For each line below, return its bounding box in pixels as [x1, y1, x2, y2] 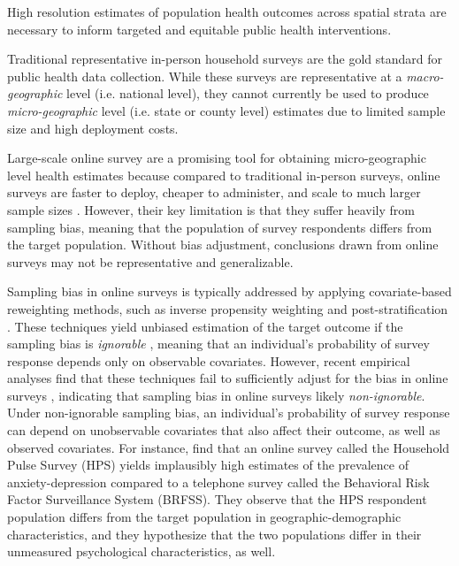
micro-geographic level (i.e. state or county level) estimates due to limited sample [7, 101, 446, 119]
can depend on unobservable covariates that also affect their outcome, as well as [7, 421, 440, 440]
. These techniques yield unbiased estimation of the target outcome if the [7, 317, 403, 335]
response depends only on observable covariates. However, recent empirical [7, 351, 410, 370]
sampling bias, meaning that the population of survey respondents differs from [7, 218, 432, 236]
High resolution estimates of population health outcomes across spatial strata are [7, 3, 447, 20]
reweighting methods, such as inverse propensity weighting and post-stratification [7, 299, 448, 317]
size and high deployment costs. [7, 119, 179, 137]
